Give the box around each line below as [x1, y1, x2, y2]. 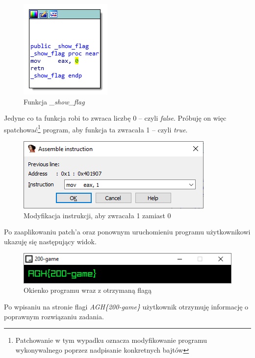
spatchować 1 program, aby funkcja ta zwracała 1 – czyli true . [4, 123, 188, 134]
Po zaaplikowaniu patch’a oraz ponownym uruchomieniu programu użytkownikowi [4, 227, 251, 237]
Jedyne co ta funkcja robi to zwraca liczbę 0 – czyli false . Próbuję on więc [4, 113, 227, 123]
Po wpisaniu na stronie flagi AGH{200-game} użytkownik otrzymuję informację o [4, 302, 249, 312]
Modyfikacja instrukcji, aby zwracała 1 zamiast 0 [24, 210, 171, 220]
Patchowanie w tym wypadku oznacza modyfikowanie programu [15, 335, 207, 345]
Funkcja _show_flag [24, 96, 85, 106]
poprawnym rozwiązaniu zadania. [4, 311, 104, 321]
